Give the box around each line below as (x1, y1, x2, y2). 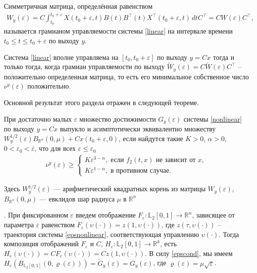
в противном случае (110, 167, 169, 175)
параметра (4, 219, 34, 230)
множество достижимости (79, 113, 156, 124)
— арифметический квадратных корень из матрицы (54, 183, 206, 194)
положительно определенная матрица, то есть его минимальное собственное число (4, 71, 249, 81)
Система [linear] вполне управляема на (4, 52, 119, 62)
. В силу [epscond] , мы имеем (145, 248, 233, 258)
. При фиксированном (4, 210, 68, 220)
